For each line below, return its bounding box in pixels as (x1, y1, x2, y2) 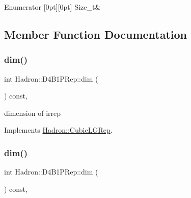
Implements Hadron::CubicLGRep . (4, 125, 113, 135)
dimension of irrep (4, 107, 61, 118)
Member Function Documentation (4, 26, 187, 42)
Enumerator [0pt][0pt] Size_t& (4, 2, 101, 12)
